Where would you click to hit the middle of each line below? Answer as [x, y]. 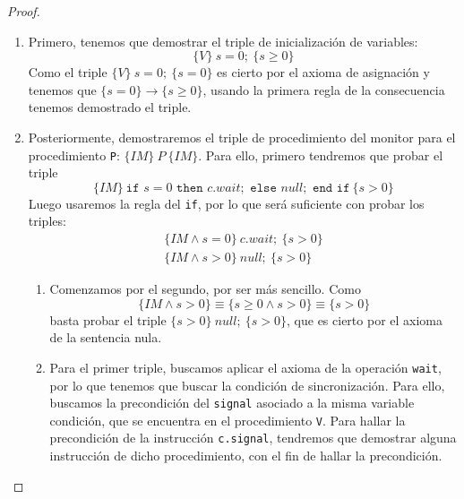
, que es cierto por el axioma [365, 319]
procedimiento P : [74, 155]
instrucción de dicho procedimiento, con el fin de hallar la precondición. [246, 456]
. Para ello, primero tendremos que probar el [321, 155]
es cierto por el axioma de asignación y [323, 72]
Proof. [24, 11]
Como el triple [68, 72]
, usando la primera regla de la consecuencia [324, 89]
